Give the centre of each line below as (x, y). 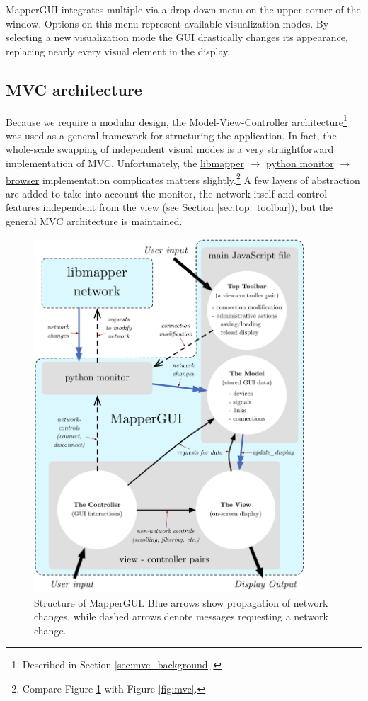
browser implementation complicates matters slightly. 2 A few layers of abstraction (183, 178)
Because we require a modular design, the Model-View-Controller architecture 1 (177, 120)
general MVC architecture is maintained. (94, 221)
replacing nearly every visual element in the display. (118, 51)
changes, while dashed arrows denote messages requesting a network (181, 616)
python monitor (300, 163)
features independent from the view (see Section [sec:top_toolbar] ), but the (169, 207)
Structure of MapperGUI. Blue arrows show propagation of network (181, 602)
